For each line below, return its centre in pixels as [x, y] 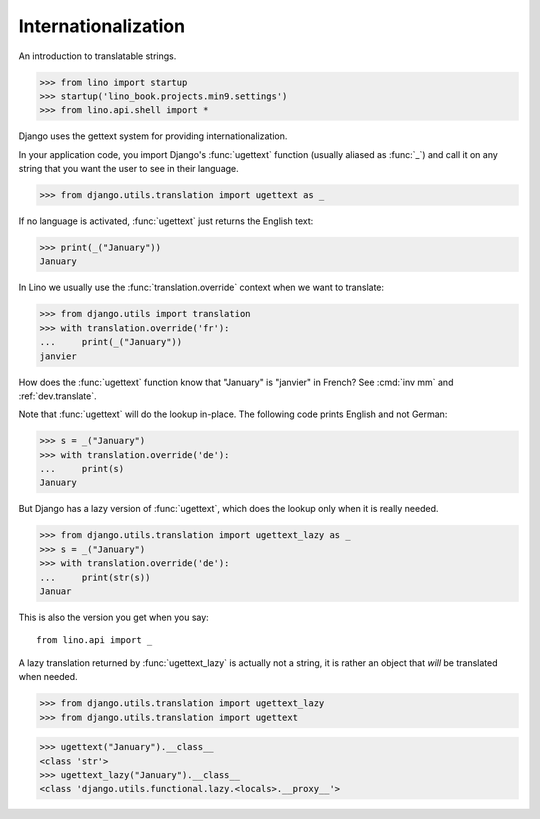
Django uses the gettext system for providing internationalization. [153, 136]
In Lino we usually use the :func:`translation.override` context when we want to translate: [201, 287]
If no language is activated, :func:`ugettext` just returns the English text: [166, 221]
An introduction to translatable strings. [97, 56]
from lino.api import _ [94, 640]
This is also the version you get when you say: [113, 617]
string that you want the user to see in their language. [128, 169]
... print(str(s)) [95, 577]
